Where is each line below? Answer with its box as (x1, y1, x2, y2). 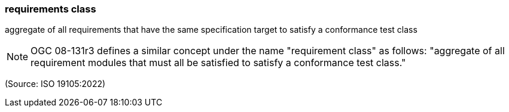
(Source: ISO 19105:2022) (5, 79, 106, 89)
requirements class (5, 3, 96, 15)
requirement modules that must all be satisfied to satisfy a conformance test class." (31, 57, 406, 69)
